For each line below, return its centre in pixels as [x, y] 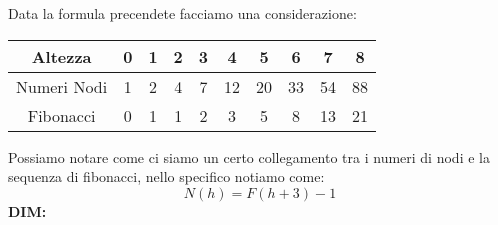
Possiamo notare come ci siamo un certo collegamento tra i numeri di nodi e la [249, 156]
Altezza [61, 56]
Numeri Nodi [62, 86]
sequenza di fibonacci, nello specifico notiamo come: [166, 176]
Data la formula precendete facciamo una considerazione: [182, 13]
